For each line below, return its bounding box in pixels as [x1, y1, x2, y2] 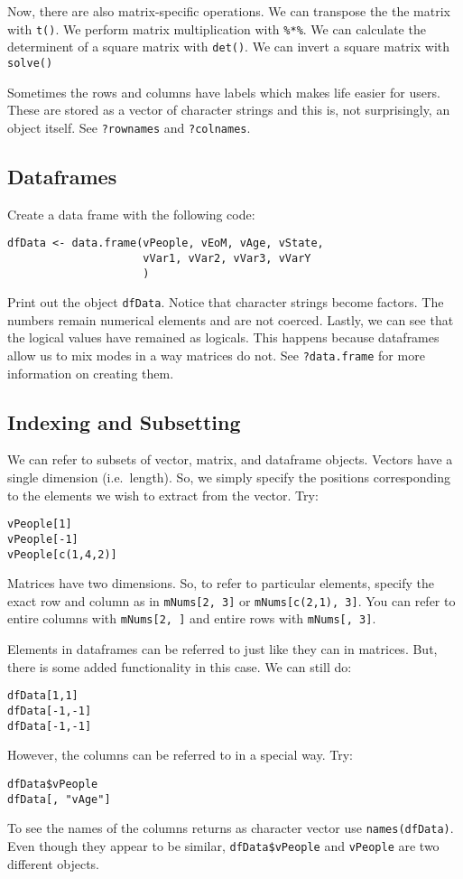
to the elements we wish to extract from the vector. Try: [7, 485, 319, 504]
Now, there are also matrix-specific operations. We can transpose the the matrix [7, 2, 450, 20]
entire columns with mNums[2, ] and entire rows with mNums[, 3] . [7, 609, 376, 628]
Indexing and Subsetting [7, 407, 241, 435]
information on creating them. [7, 363, 174, 382]
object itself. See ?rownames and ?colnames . [7, 117, 251, 136]
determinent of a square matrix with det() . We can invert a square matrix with [7, 37, 450, 56]
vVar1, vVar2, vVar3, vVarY [143, 251, 311, 265]
